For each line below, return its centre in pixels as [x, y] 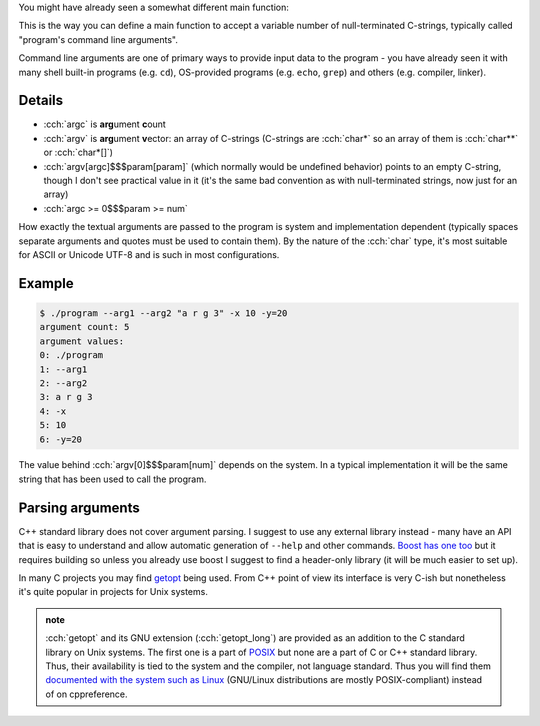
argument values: [82, 341]
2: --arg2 [63, 383]
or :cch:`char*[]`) [78, 152]
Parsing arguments [79, 507]
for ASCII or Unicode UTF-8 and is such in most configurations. [149, 254]
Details [41, 100]
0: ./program [71, 355]
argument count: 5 [84, 327]
